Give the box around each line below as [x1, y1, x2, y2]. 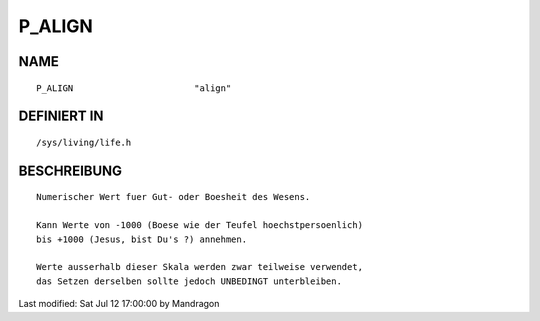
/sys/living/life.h [36, 136, 132, 148]
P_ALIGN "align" [36, 82, 232, 94]
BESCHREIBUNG [18, 162, 123, 179]
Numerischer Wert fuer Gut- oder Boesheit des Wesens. [36, 191, 311, 203]
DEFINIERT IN [18, 108, 104, 125]
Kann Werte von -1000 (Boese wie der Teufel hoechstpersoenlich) [36, 220, 364, 231]
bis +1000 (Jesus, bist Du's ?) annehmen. [36, 233, 248, 245]
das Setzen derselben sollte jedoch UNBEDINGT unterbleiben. [36, 275, 342, 287]
